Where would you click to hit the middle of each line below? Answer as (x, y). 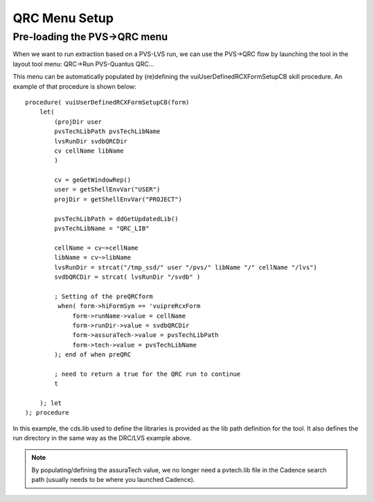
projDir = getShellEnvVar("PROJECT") (118, 199)
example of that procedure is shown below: (74, 86)
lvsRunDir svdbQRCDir (91, 141)
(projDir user (78, 122)
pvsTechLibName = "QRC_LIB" (102, 228)
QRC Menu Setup (63, 18)
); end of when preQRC (93, 355)
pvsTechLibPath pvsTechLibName (107, 131)
